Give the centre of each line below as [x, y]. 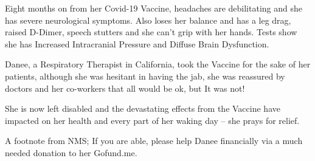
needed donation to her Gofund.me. [71, 152]
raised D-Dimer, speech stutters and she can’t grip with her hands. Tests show [151, 32]
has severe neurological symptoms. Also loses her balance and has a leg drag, [148, 20]
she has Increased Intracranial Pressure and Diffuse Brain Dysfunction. [137, 43]
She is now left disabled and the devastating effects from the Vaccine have [143, 108]
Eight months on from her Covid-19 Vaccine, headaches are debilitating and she [154, 8]
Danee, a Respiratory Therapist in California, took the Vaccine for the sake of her [158, 64]
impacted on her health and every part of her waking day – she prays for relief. [152, 120]
